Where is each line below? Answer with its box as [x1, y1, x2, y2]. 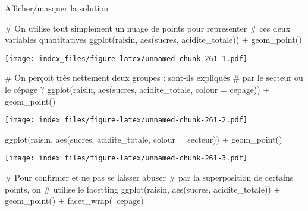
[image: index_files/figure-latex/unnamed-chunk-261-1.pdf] [5, 54, 248, 63]
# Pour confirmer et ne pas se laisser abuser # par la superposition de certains [5, 171, 294, 184]
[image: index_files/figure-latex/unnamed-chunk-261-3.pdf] [5, 154, 248, 163]
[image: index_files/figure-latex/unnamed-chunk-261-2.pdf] [5, 116, 248, 125]
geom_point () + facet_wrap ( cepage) [5, 194, 144, 207]
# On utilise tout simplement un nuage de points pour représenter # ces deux [5, 21, 291, 34]
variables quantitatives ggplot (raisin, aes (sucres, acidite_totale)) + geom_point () [5, 33, 302, 46]
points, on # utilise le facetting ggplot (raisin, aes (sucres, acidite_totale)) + [5, 182, 281, 195]
